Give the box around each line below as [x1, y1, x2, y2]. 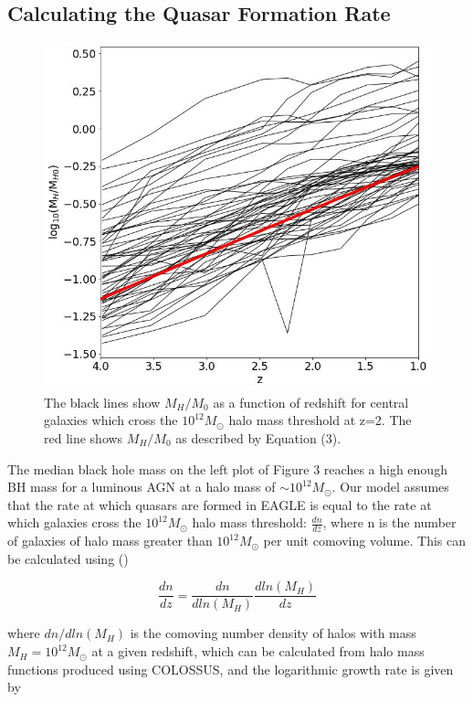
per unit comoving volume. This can [263, 531, 466, 550]
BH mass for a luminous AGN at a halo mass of [7, 477, 276, 496]
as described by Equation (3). [175, 429, 342, 448]
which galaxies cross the [7, 513, 142, 532]
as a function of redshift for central [213, 392, 409, 411]
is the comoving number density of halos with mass [130, 623, 416, 643]
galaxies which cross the [44, 410, 178, 430]
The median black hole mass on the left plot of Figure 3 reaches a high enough [7, 459, 447, 478]
